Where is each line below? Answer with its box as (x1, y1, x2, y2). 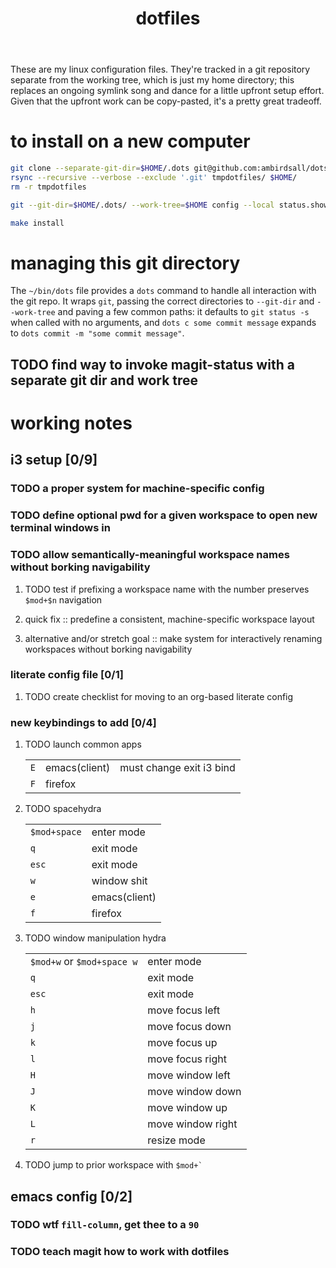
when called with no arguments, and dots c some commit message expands (10, 317, 317, 329)
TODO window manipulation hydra (24, 932, 167, 944)
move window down (147, 1085, 242, 1099)
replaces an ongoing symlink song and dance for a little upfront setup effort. (10, 85, 325, 97)
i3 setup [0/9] (10, 452, 98, 469)
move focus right (147, 1052, 227, 1066)
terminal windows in (10, 521, 111, 535)
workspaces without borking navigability (24, 643, 193, 655)
